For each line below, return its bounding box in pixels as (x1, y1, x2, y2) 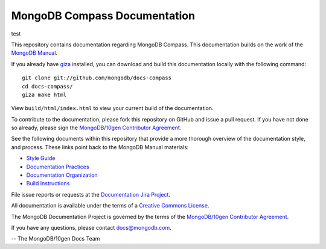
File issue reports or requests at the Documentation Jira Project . (11, 191, 170, 198)
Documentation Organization (26, 171, 98, 179)
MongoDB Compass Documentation (11, 9, 196, 22)
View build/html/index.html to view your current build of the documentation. (11, 105, 214, 112)
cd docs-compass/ (22, 83, 73, 90)
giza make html (22, 91, 67, 98)
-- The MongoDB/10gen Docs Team (11, 235, 100, 242)
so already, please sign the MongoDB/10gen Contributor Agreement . (11, 124, 182, 132)
